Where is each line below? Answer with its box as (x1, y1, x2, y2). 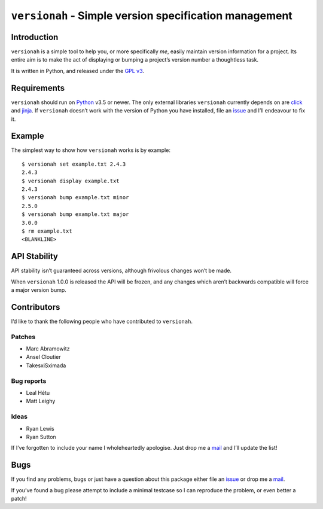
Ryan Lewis (26, 425, 54, 432)
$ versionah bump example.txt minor (22, 194, 129, 201)
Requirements (11, 83, 65, 93)
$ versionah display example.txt (22, 177, 120, 184)
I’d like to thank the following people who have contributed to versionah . (11, 318, 193, 325)
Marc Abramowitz (26, 345, 70, 352)
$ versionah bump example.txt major (22, 211, 129, 218)
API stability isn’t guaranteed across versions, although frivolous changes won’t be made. (11, 267, 232, 275)
